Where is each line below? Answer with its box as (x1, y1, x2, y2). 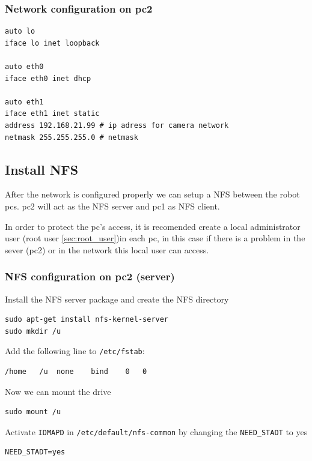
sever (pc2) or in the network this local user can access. (5, 243, 209, 256)
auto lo (5, 27, 35, 36)
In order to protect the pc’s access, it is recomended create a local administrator (5, 220, 301, 232)
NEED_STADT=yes (5, 448, 66, 457)
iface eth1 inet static (5, 109, 100, 118)
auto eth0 (5, 62, 44, 71)
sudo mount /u (5, 408, 61, 417)
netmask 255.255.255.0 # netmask (5, 133, 138, 142)
